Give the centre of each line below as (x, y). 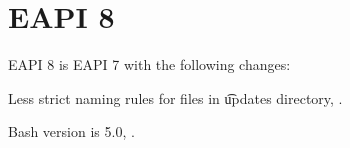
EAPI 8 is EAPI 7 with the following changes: (149, 64)
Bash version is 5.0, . (71, 131)
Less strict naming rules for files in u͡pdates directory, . (175, 97)
